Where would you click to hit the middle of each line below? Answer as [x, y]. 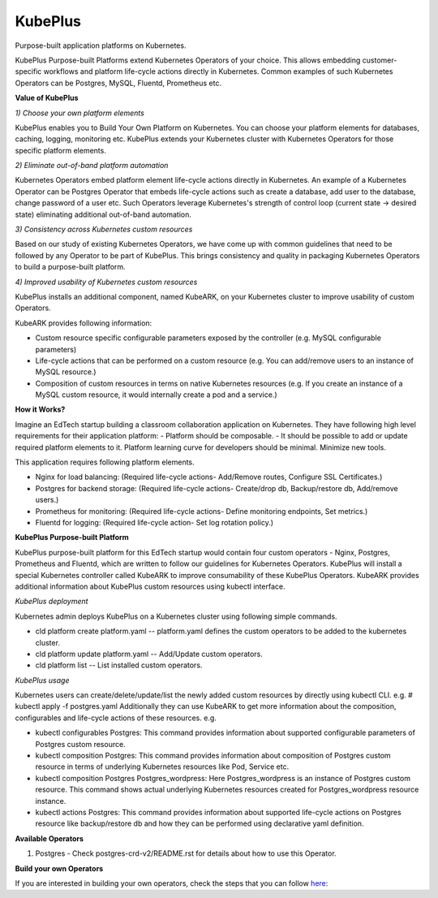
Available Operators [49, 838]
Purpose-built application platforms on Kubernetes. [101, 45]
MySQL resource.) [66, 372]
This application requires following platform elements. [105, 462]
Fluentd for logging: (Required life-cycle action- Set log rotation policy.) [155, 522]
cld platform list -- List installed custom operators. [119, 665]
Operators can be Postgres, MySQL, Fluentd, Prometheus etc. [118, 83]
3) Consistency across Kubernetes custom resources [104, 229]
